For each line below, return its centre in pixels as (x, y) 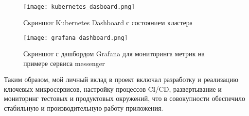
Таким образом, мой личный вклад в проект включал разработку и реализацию (121, 79)
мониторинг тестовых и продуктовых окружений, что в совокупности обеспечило (125, 98)
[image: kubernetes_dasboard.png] (79, 7)
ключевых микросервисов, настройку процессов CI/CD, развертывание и (113, 89)
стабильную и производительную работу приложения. (84, 108)
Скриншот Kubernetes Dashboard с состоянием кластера (108, 22)
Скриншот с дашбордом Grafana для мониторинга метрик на (114, 53)
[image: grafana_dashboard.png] (76, 38)
